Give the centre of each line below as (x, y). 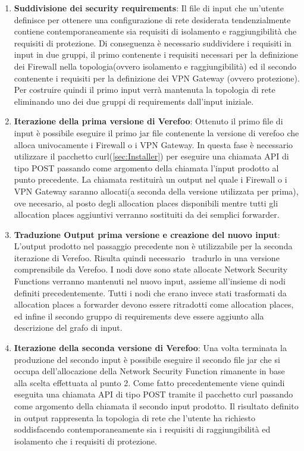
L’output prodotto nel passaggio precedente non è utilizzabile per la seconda (153, 246)
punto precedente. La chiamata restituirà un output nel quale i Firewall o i (151, 179)
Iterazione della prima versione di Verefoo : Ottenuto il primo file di (148, 121)
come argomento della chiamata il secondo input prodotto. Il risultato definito (156, 406)
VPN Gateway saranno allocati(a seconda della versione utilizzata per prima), (156, 191)
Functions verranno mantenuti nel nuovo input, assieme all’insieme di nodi (150, 281)
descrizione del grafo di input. (68, 328)
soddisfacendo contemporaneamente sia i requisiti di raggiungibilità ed (142, 429)
